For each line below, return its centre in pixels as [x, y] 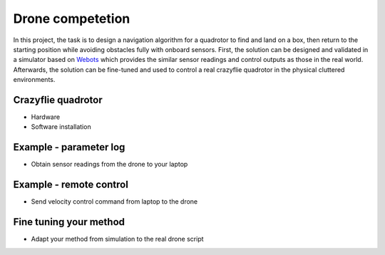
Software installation [61, 127]
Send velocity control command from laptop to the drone [114, 202]
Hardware [46, 117]
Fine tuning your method [69, 222]
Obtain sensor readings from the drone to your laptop [109, 165]
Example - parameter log [69, 147]
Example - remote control [71, 185]
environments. [34, 80]
